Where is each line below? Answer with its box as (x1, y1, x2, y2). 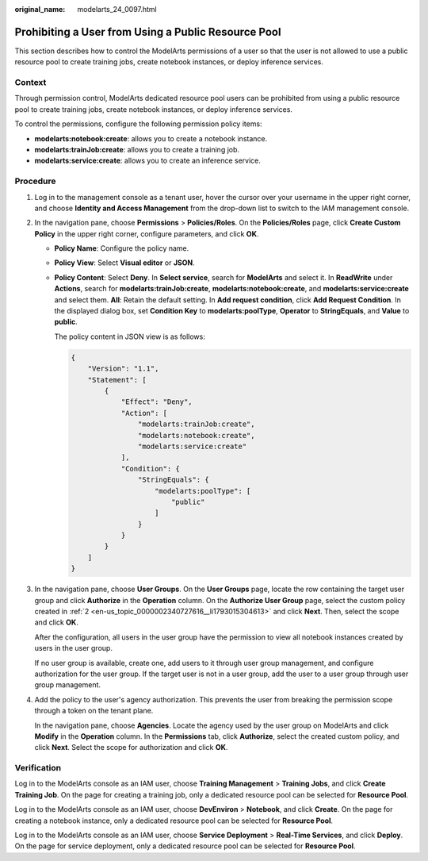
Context (14, 77, 47, 88)
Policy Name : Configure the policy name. (54, 244, 189, 253)
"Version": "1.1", (87, 364, 159, 373)
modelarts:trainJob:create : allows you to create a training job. (34, 145, 240, 154)
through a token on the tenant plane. (34, 706, 154, 716)
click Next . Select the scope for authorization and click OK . (34, 743, 228, 752)
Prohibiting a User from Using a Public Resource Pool (14, 25, 281, 39)
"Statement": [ (87, 375, 147, 384)
